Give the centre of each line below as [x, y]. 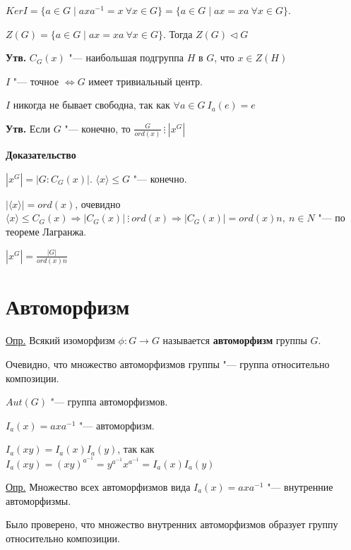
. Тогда [178, 33]
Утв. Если [28, 128]
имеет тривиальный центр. [145, 81]
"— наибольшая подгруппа [126, 57]
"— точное [36, 81]
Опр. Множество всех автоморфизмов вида [98, 487]
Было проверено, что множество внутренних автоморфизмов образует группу [172, 524]
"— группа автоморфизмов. [109, 402]
